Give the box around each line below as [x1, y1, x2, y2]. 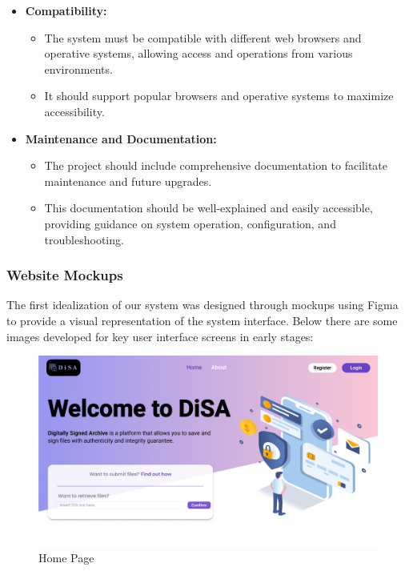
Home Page [38, 549, 94, 566]
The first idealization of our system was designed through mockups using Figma [6, 296, 399, 313]
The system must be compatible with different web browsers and [44, 29, 362, 46]
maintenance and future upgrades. [44, 172, 212, 189]
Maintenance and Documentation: [25, 130, 217, 147]
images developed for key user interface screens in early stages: [6, 328, 314, 344]
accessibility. [44, 103, 105, 119]
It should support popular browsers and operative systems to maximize [44, 87, 394, 104]
